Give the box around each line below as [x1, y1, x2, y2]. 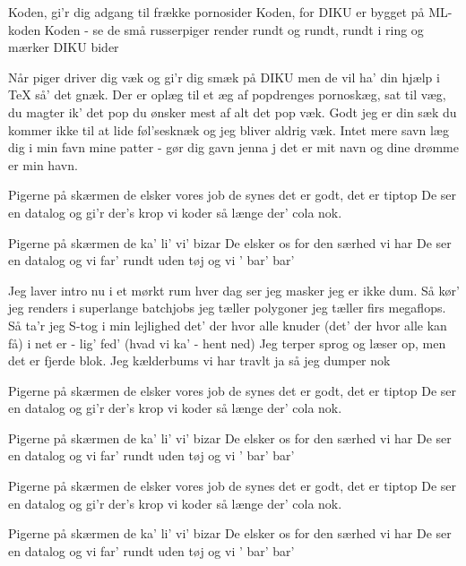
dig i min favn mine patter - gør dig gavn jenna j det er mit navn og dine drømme [8, 138, 459, 157]
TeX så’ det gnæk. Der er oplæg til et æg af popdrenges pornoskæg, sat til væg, [8, 85, 446, 104]
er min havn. [8, 155, 78, 174]
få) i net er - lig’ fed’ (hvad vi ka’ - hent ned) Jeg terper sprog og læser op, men [8, 333, 446, 352]
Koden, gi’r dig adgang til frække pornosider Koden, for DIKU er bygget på [8, 3, 425, 21]
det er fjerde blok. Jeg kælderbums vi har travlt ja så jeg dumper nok [8, 351, 391, 370]
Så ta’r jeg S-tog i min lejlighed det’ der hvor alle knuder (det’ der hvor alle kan [8, 315, 447, 334]
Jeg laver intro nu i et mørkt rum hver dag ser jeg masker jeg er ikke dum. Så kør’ [8, 280, 460, 299]
